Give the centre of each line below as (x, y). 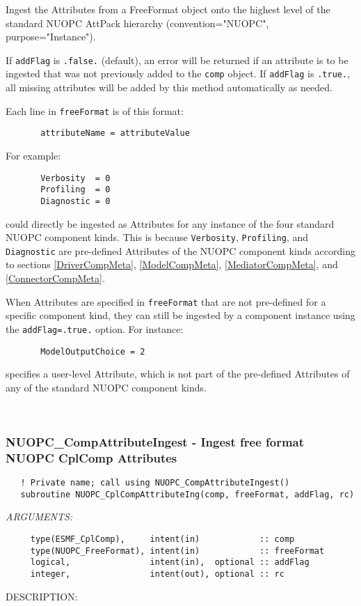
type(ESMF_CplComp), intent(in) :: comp (162, 539)
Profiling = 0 (75, 190)
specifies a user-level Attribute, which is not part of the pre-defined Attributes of (178, 374)
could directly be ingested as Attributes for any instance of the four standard (170, 223)
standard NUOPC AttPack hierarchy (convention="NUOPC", (137, 23)
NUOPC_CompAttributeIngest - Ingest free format (155, 441)
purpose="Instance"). (51, 37)
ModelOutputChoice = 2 (93, 351)
